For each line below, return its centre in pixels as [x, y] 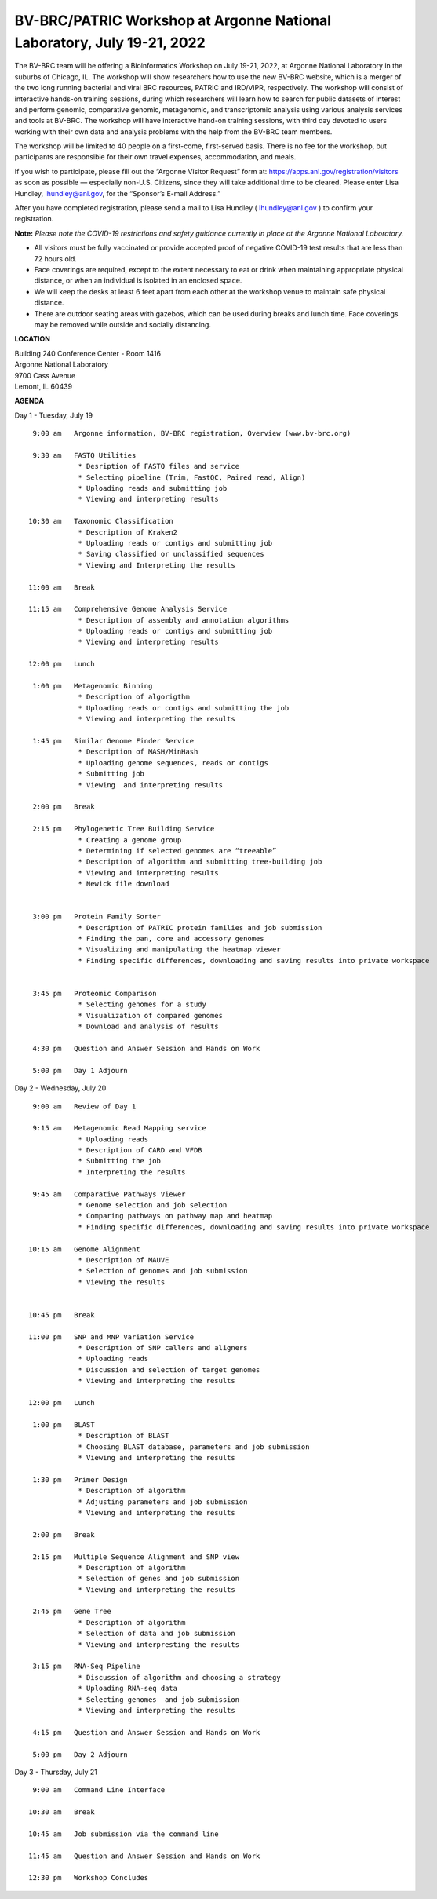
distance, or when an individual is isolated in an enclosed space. [138, 281]
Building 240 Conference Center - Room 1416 [87, 353]
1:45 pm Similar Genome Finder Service [113, 741]
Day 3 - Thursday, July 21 [56, 1772]
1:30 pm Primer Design [80, 1479]
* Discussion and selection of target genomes [169, 1369]
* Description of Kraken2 [128, 532]
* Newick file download [124, 884]
